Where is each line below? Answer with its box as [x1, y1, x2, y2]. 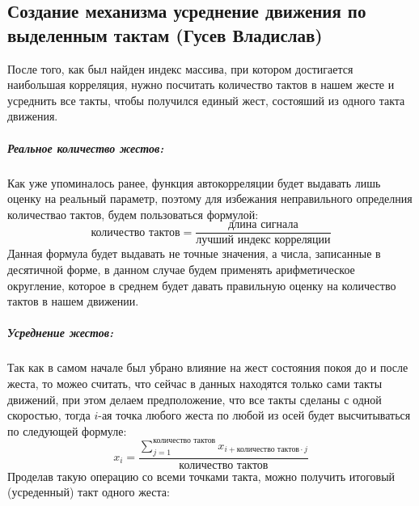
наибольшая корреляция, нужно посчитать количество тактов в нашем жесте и [7, 76, 395, 93]
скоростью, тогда [7, 407, 91, 424]
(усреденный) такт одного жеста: [7, 483, 170, 500]
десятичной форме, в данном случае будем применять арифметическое [7, 260, 355, 277]
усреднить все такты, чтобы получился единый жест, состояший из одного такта [7, 91, 405, 108]
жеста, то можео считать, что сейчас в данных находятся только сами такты [7, 374, 383, 391]
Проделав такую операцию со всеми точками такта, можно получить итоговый [7, 467, 396, 484]
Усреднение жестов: [7, 324, 113, 341]
